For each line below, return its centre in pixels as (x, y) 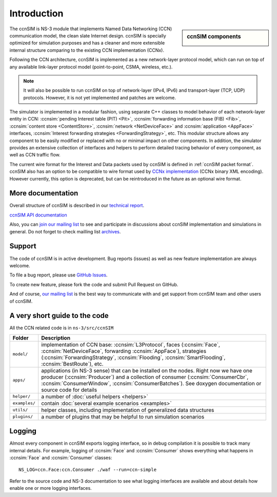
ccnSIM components (214, 36)
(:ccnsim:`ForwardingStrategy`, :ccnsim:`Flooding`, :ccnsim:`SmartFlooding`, (133, 357)
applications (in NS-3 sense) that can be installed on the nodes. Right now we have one (147, 370)
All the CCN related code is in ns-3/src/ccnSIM (62, 328)
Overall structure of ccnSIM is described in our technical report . (77, 206)
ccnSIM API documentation (38, 215)
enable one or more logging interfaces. (51, 488)
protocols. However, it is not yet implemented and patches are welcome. (100, 97)
